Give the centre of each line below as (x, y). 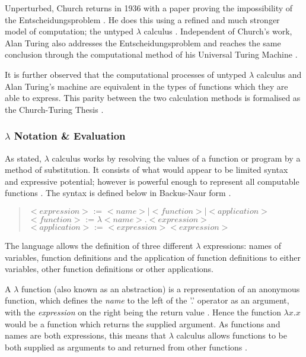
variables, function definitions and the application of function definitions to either (153, 257)
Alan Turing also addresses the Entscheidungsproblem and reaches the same (143, 42)
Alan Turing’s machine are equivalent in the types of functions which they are (146, 86)
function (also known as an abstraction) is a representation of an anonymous (161, 288)
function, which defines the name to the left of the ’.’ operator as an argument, (147, 300)
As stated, (23, 158)
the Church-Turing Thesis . (54, 109)
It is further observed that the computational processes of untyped (126, 74)
